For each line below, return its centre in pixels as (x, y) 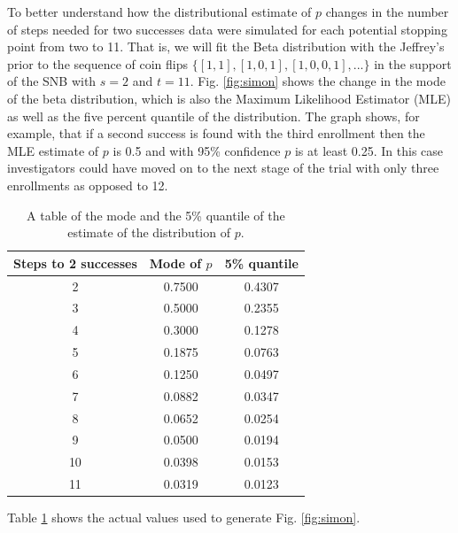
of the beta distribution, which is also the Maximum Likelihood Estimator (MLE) (229, 98)
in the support (413, 63)
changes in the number (387, 12)
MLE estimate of (53, 150)
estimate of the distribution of (149, 232)
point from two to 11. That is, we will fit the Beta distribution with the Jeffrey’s (226, 46)
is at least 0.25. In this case (369, 150)
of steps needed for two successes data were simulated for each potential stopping (227, 29)
